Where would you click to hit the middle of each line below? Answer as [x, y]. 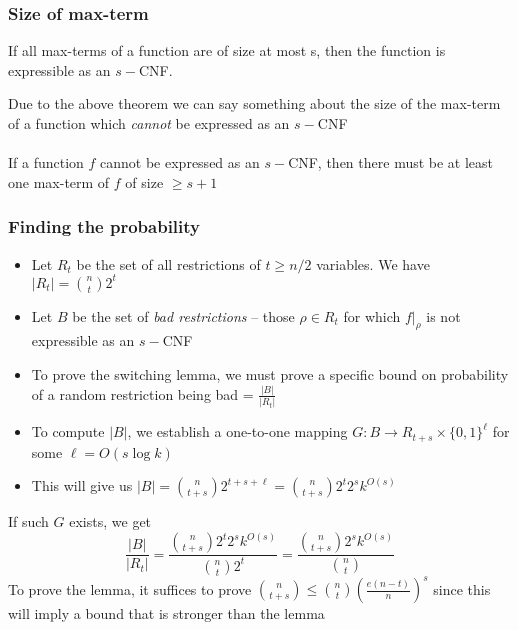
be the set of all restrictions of [168, 263]
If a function [46, 162]
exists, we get [110, 521]
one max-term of [59, 181]
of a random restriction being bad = [142, 393]
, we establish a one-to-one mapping [237, 431]
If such [28, 521]
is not [443, 315]
